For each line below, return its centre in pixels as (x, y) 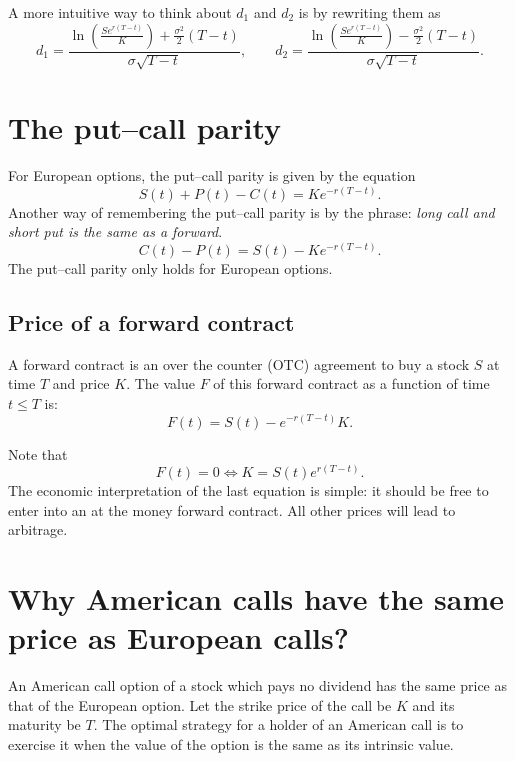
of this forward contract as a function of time (351, 383)
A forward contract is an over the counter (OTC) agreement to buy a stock (239, 363)
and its (433, 704)
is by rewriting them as (369, 12)
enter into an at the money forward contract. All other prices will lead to (232, 509)
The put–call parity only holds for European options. (170, 267)
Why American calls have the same (256, 598)
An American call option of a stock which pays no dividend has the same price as (257, 685)
